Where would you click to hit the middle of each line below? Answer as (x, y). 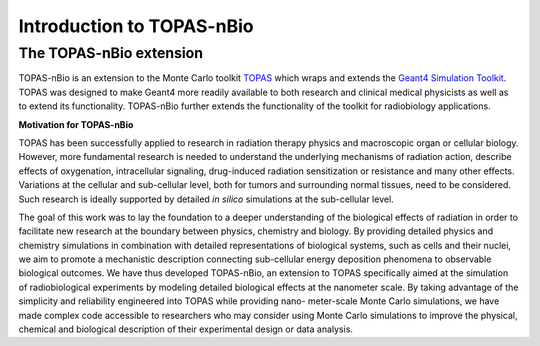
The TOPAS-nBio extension (111, 53)
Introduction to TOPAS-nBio (136, 26)
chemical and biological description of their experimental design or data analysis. (186, 329)
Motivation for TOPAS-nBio (76, 124)
